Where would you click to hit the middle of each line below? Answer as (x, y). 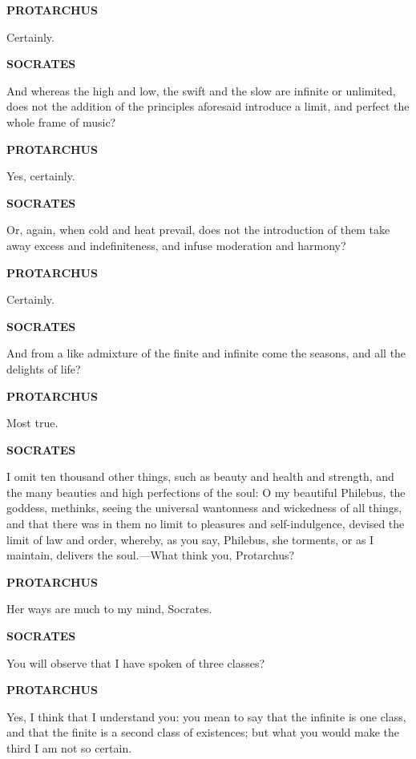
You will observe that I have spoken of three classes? (136, 662)
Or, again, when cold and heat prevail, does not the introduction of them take (198, 230)
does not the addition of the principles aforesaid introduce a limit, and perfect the (208, 106)
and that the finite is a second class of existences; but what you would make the (203, 732)
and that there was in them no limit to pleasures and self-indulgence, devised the (206, 524)
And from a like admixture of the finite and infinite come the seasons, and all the (206, 353)
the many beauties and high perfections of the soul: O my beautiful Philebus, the (206, 492)
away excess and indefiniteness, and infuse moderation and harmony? (176, 245)
